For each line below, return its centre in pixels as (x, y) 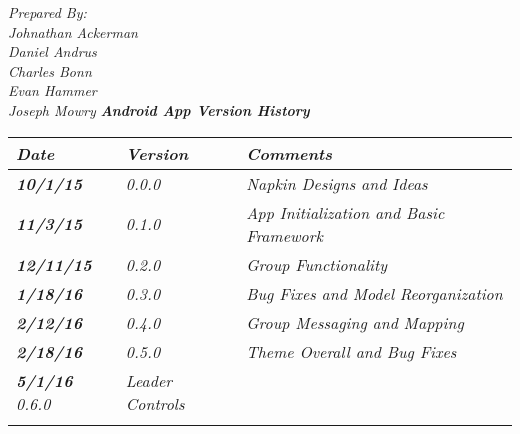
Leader (148, 380)
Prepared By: (47, 12)
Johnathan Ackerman (73, 31)
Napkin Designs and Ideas (337, 183)
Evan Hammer (52, 90)
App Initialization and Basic (345, 212)
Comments (289, 153)
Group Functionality (317, 264)
